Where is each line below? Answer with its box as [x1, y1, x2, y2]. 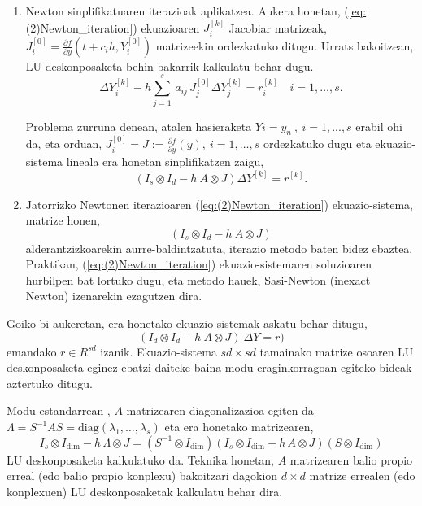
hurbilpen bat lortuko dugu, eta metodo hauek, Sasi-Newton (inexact [25, 271, 371, 288]
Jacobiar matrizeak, [228, 19, 327, 36]
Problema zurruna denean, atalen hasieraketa [25, 117, 252, 134]
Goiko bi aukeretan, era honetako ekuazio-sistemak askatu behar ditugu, [7, 315, 368, 332]
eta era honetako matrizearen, [164, 418, 314, 435]
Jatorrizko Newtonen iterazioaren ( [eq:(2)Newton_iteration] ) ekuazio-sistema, [25, 195, 413, 212]
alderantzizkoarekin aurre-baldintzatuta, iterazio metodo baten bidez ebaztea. [25, 239, 413, 256]
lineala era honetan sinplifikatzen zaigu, [66, 153, 264, 170]
